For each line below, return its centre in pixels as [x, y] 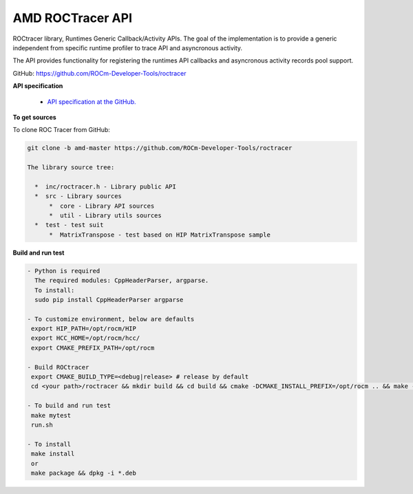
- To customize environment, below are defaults [111, 319]
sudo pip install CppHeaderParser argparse [109, 300]
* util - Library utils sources [105, 216]
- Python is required [64, 271]
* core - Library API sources [102, 206]
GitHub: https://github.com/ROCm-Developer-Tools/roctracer [99, 73]
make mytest [51, 415]
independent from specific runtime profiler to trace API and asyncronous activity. [128, 47]
